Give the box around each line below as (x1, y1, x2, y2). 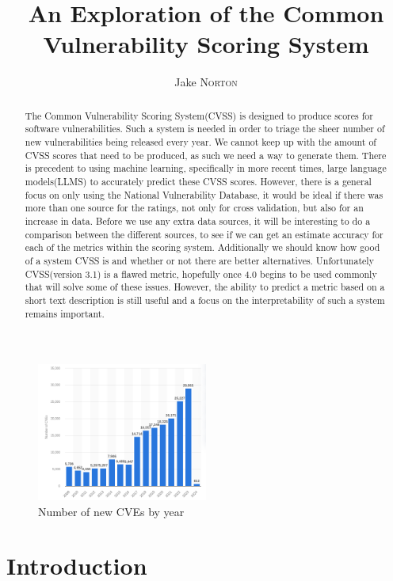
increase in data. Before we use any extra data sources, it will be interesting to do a (25, 214, 371, 227)
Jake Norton (174, 74, 238, 90)
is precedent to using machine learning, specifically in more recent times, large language (25, 161, 387, 175)
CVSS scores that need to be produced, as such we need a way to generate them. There (25, 148, 387, 161)
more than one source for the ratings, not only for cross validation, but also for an (25, 201, 364, 215)
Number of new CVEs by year (38, 503, 185, 519)
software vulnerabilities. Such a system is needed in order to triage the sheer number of (25, 122, 385, 135)
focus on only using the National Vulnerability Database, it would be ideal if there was (25, 188, 383, 201)
